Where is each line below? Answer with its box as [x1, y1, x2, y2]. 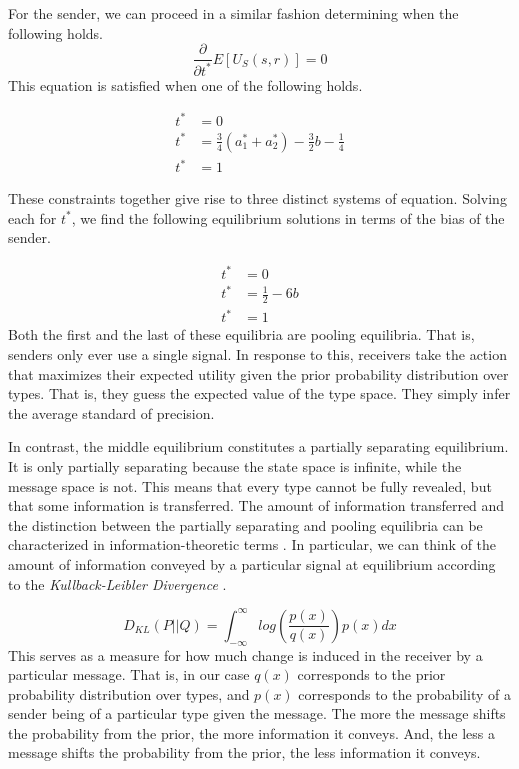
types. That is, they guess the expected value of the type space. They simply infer [8, 383, 511, 404]
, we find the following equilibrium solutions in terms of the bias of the [71, 207, 505, 228]
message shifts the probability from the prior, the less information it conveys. [8, 742, 481, 763]
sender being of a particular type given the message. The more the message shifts [8, 703, 506, 724]
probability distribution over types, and [8, 683, 250, 704]
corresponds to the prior [297, 664, 446, 685]
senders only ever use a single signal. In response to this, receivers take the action [8, 344, 507, 365]
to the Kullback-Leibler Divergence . [8, 573, 227, 594]
